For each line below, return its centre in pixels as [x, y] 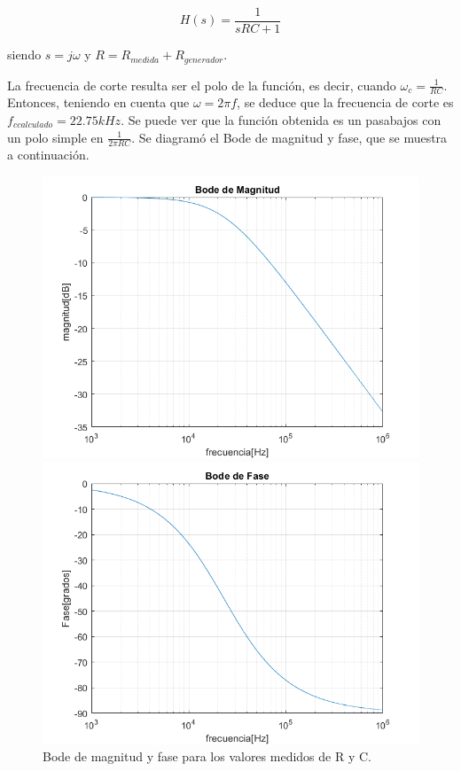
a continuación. [48, 155]
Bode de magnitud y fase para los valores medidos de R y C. [207, 756]
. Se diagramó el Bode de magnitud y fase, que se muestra [289, 137]
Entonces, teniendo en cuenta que [98, 102]
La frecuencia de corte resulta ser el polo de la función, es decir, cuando [202, 85]
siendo [24, 55]
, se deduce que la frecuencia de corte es [345, 102]
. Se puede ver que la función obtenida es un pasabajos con [281, 119]
